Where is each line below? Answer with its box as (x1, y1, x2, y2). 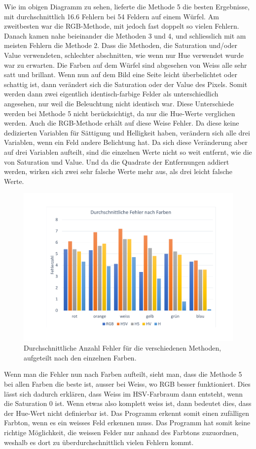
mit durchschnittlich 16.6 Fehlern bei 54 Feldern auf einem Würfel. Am (4, 11, 219, 21)
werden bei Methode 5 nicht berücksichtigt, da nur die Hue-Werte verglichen (4, 108, 235, 118)
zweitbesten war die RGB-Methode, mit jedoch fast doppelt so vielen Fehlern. (4, 21, 239, 31)
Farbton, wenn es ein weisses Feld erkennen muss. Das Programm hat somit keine (4, 417, 251, 428)
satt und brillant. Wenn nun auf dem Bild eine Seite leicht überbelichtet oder (4, 69, 237, 80)
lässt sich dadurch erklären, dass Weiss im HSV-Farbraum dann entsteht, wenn (4, 388, 243, 399)
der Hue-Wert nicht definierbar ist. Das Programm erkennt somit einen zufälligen (4, 407, 250, 418)
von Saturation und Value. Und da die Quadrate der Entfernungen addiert (4, 156, 229, 167)
